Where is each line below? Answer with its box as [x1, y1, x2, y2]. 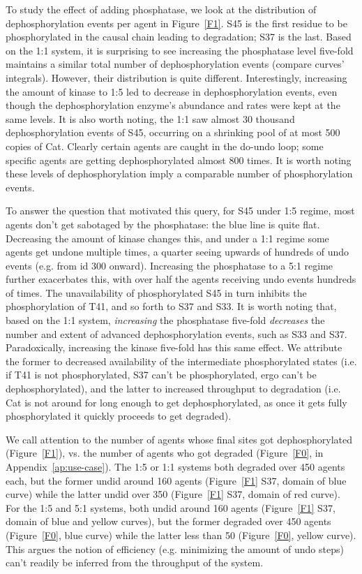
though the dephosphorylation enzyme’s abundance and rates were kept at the [6, 98, 340, 112]
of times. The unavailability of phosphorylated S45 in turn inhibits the [6, 285, 307, 300]
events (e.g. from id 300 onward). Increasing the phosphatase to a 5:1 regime [6, 258, 333, 272]
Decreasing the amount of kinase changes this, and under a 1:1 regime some [6, 230, 329, 245]
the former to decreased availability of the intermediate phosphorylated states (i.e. [6, 353, 357, 368]
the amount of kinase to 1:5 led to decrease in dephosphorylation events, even [6, 84, 338, 98]
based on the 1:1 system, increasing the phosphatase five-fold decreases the [6, 313, 325, 328]
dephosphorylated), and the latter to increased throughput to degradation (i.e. [6, 381, 341, 396]
